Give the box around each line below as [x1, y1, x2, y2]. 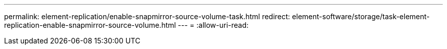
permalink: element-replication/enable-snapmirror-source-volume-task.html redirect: [4, 12, 290, 21]
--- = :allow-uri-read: [178, 21, 249, 29]
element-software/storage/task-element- [292, 12, 430, 21]
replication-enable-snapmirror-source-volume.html [4, 21, 176, 29]
